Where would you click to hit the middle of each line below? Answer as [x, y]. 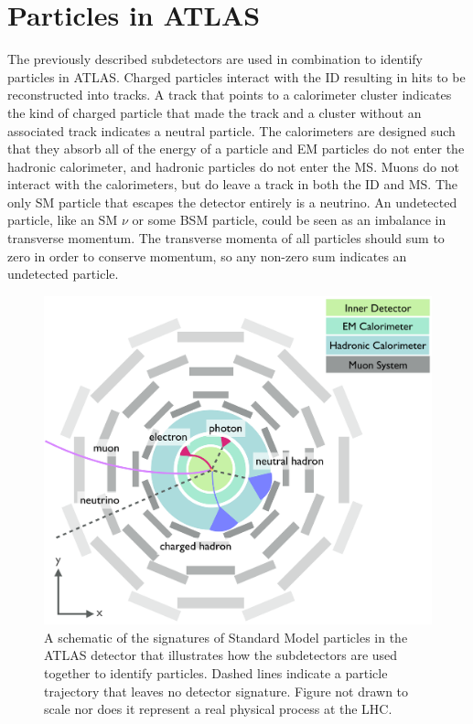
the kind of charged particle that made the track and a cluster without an [215, 112]
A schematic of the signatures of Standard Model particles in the [226, 637]
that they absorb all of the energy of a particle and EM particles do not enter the [236, 149]
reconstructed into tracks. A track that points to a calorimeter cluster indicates [230, 95]
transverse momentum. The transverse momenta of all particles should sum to [226, 238]
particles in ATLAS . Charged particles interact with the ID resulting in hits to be [236, 76]
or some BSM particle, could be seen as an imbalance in [289, 220]
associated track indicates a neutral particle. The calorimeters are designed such [231, 130]
